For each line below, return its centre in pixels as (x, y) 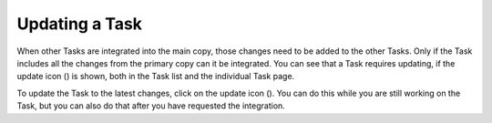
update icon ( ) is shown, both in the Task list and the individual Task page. (156, 77)
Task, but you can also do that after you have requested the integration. (151, 106)
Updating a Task (80, 24)
